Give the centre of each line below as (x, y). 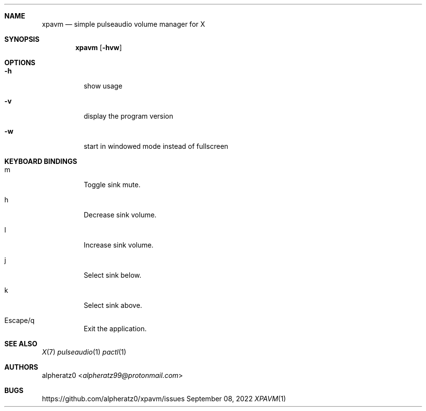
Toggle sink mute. (112, 185)
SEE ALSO (21, 344)
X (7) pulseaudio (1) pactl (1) (84, 352)
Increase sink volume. (119, 245)
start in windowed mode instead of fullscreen (156, 146)
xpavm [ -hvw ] (99, 47)
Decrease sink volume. (120, 215)
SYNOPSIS (22, 39)
